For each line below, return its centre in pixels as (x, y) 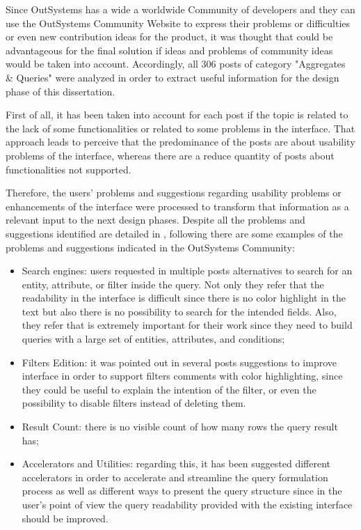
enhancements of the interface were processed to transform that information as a (177, 206)
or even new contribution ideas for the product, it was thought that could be (169, 37)
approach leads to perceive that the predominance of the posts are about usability (180, 142)
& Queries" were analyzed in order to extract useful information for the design (173, 77)
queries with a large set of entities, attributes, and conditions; (153, 339)
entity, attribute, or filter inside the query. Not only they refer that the (173, 284)
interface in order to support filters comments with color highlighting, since (182, 376)
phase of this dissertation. (61, 91)
